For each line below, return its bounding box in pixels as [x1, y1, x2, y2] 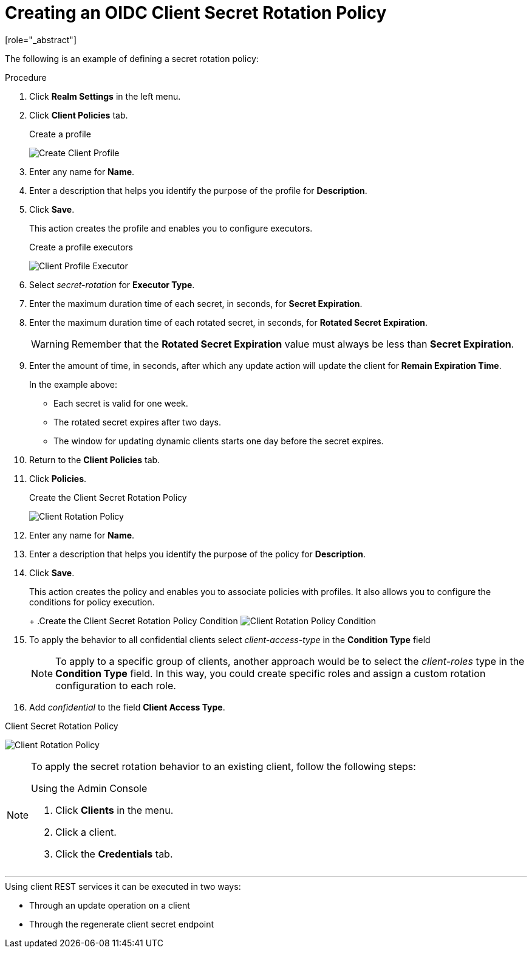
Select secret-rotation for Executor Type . [29, 279, 195, 290]
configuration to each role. [55, 679, 176, 692]
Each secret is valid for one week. [53, 397, 188, 408]
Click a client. [55, 825, 117, 838]
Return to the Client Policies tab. [29, 454, 160, 465]
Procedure [5, 72, 47, 83]
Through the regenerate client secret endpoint [29, 918, 214, 929]
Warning [31, 337, 69, 350]
